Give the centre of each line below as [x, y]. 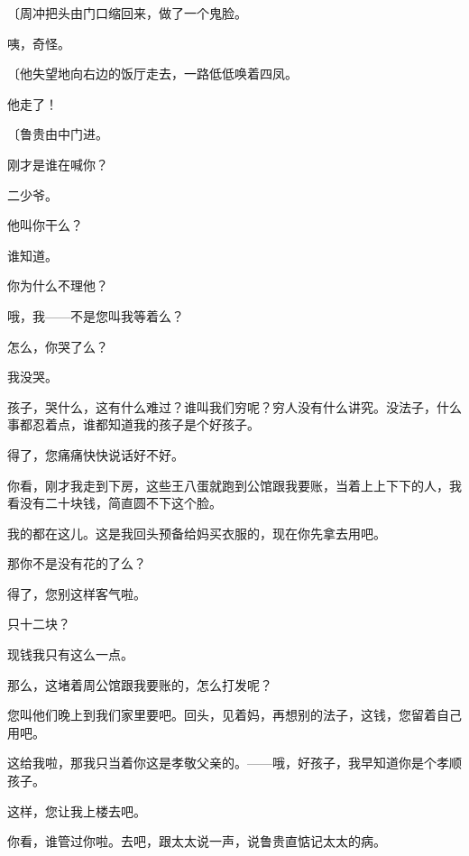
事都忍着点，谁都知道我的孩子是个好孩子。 [133, 424]
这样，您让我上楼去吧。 [77, 810]
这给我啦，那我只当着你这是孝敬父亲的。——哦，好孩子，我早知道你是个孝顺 [234, 763]
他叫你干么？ [45, 225]
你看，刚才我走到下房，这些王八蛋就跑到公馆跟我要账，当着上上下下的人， [228, 485]
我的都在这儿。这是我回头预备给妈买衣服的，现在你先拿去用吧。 [197, 533]
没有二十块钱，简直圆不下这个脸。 [120, 503]
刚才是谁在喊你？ [58, 164]
